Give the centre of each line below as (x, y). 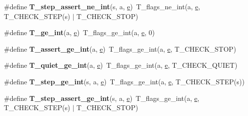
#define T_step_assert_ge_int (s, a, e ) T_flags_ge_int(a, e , (102, 98)
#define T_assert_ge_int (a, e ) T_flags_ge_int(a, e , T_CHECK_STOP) (120, 48)
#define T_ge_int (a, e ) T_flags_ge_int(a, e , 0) (80, 32)
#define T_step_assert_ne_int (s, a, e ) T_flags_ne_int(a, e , (102, 6)
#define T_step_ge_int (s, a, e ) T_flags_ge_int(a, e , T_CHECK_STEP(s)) (124, 81)
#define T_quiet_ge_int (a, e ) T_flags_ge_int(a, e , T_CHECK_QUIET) (121, 65)
